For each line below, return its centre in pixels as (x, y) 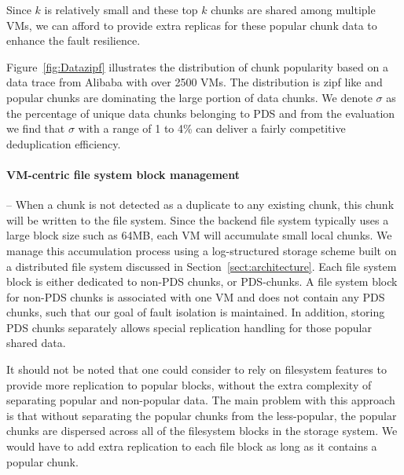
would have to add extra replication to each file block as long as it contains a (192, 446)
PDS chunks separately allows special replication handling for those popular (189, 327)
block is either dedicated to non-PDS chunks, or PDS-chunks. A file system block (202, 281)
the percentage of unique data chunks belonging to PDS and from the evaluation (201, 113)
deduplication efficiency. (64, 143)
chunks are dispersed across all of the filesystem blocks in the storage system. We (202, 431)
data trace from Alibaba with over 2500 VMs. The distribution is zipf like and (195, 82)
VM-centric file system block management (123, 174)
